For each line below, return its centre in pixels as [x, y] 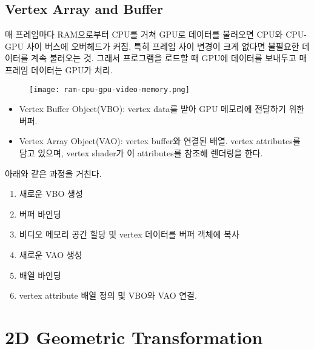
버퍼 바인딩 [40, 214]
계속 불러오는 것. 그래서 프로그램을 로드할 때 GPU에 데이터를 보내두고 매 [169, 58]
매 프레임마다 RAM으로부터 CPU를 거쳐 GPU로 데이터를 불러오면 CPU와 [144, 34]
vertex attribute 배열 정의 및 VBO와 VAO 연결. [108, 295]
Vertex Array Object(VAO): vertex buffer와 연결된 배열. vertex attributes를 [160, 141]
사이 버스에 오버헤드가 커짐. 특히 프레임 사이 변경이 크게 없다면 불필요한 [163, 46]
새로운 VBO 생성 [51, 194]
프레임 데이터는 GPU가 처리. [59, 69]
